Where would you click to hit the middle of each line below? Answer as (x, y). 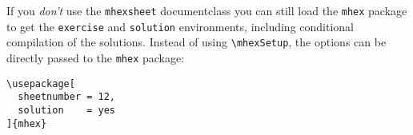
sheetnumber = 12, (67, 97)
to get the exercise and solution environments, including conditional (180, 26)
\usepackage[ (41, 83)
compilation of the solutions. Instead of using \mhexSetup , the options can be (196, 42)
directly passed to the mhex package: (96, 57)
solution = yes (67, 110)
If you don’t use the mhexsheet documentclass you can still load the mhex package (207, 10)
